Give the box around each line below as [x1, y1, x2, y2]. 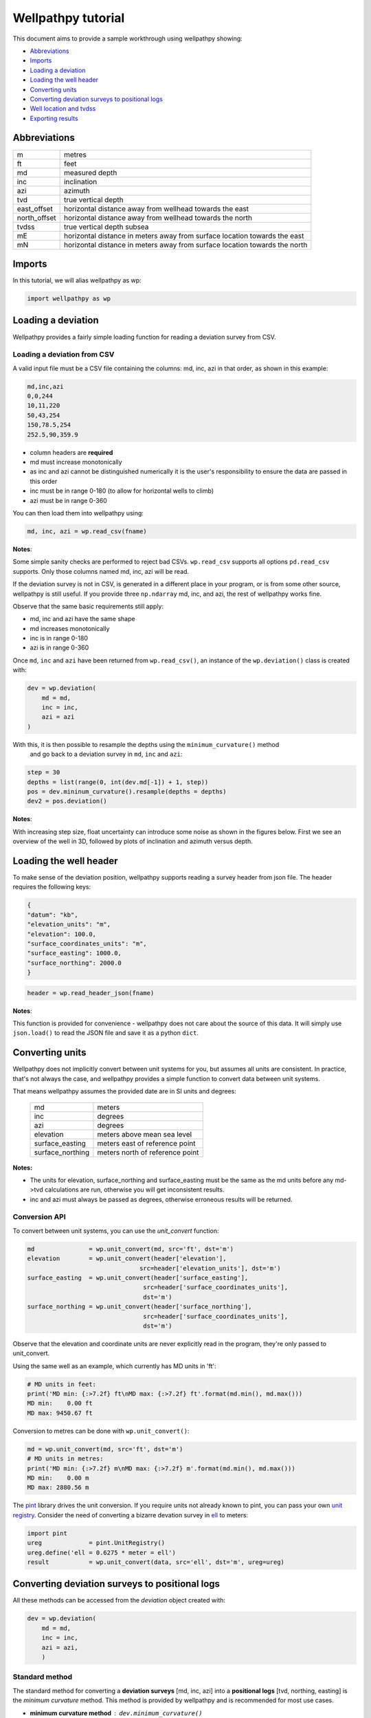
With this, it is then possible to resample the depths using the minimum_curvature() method [12, 740, 280, 748]
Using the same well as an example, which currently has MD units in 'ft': [12, 1361, 216, 1370]
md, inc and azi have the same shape [30, 615, 135, 623]
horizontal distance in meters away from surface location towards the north [63, 240, 308, 249]
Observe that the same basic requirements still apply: [12, 602, 164, 610]
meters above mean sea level [97, 1129, 192, 1139]
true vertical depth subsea [63, 222, 149, 232]
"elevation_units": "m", [27, 921, 111, 928]
